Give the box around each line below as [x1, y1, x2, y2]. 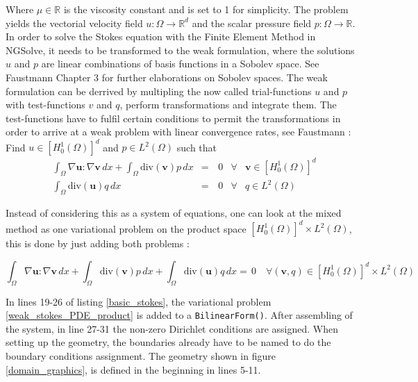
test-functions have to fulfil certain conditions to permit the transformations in [6, 110, 341, 125]
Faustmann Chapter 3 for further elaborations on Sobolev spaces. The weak [6, 69, 328, 84]
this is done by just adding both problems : [6, 236, 190, 251]
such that [176, 140, 217, 154]
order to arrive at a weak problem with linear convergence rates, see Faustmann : [6, 124, 351, 139]
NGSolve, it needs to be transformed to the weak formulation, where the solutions [6, 42, 355, 57]
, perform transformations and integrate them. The [119, 97, 337, 112]
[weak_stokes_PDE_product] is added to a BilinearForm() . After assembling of [6, 308, 353, 322]
